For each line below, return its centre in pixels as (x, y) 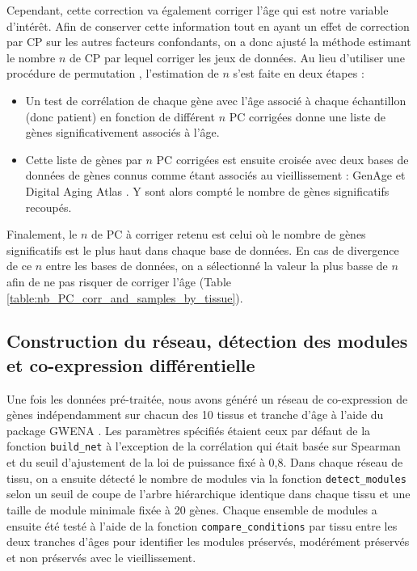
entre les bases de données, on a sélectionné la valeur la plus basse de (217, 266)
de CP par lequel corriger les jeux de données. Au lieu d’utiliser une (237, 57)
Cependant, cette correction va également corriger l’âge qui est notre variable (198, 10)
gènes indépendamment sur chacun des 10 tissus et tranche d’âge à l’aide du (195, 415)
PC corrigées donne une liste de (307, 116)
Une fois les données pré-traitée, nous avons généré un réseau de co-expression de (207, 398)
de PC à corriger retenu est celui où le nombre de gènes (229, 234)
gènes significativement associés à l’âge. (122, 132)
